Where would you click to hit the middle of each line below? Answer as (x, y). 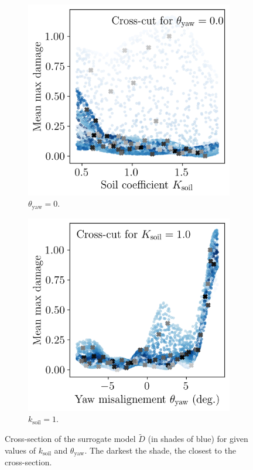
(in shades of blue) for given (198, 439)
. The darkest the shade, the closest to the (160, 450)
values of (20, 450)
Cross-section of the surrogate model (70, 439)
